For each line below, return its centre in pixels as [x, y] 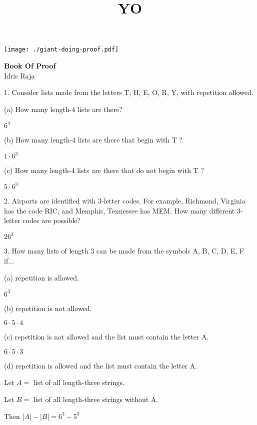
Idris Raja [19, 75]
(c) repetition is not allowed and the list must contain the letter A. [106, 337]
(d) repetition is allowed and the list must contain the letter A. [101, 365]
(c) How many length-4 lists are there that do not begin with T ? [104, 170]
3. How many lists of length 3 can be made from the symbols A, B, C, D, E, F [124, 251]
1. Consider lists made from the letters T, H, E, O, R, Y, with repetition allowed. [129, 92]
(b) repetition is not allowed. [48, 308]
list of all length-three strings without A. [96, 399]
